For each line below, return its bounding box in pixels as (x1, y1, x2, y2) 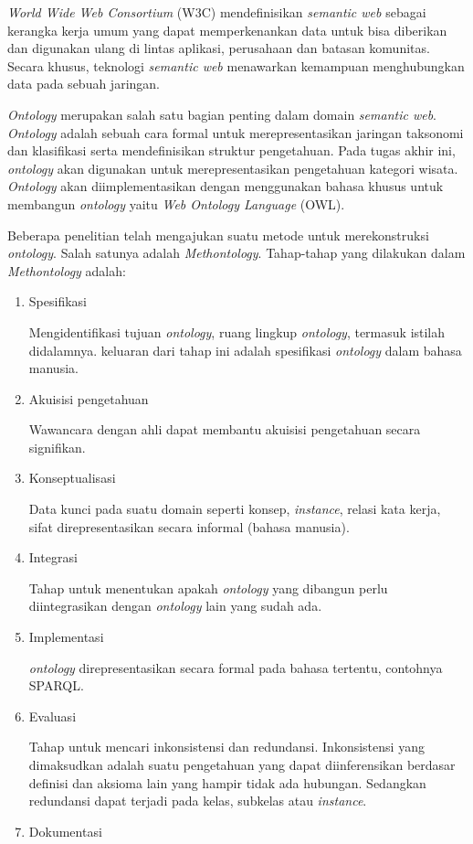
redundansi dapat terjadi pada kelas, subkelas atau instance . (28, 791, 367, 810)
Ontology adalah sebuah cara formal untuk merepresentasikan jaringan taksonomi (7, 123, 464, 142)
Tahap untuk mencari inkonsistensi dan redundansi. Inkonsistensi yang (28, 737, 425, 756)
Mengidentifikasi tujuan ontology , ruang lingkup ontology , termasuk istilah (28, 322, 446, 341)
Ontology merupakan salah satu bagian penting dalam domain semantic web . (7, 104, 436, 123)
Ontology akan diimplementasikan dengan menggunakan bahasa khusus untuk (7, 176, 444, 196)
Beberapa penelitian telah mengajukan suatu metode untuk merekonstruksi (7, 225, 429, 244)
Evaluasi (28, 706, 77, 725)
